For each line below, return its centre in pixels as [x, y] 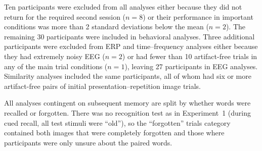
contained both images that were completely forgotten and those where [114, 133]
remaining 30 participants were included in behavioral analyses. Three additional [129, 36]
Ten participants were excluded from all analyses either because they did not [123, 7]
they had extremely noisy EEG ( [55, 56]
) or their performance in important [198, 16]
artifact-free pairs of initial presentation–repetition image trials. [103, 86]
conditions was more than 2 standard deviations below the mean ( [106, 27]
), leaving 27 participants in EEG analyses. [191, 66]
